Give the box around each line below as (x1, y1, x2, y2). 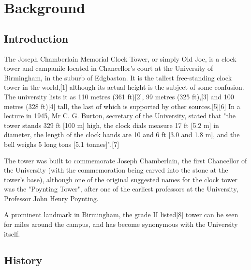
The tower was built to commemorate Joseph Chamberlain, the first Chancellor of (4, 155, 247, 165)
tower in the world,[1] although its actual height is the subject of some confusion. (4, 82, 244, 92)
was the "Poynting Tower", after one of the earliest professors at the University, (4, 184, 238, 194)
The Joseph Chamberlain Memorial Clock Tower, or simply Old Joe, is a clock (4, 53, 236, 64)
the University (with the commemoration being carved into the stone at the (4, 165, 228, 175)
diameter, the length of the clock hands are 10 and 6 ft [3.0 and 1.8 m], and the (4, 129, 240, 140)
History (4, 252, 43, 267)
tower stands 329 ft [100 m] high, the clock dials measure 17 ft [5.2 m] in (4, 120, 219, 130)
